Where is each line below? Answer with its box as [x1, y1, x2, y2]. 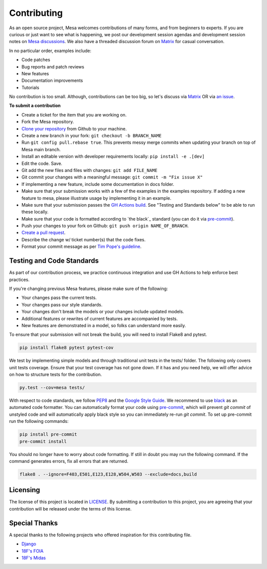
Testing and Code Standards [9, 257, 99, 265]
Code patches [21, 57, 50, 63]
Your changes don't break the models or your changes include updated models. [21, 309, 184, 315]
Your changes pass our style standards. [21, 301, 103, 307]
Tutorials [21, 84, 40, 90]
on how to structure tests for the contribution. [9, 372, 102, 378]
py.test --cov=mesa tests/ [19, 385, 85, 391]
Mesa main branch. [21, 146, 61, 152]
